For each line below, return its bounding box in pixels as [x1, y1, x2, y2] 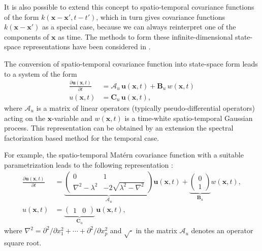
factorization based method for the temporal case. [4, 132, 159, 143]
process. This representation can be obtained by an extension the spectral [4, 122, 234, 133]
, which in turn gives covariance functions [96, 11, 225, 22]
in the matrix [136, 225, 177, 236]
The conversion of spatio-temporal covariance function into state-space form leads [4, 58, 258, 69]
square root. [4, 237, 42, 247]
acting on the [4, 112, 45, 123]
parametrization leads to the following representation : [4, 159, 173, 170]
